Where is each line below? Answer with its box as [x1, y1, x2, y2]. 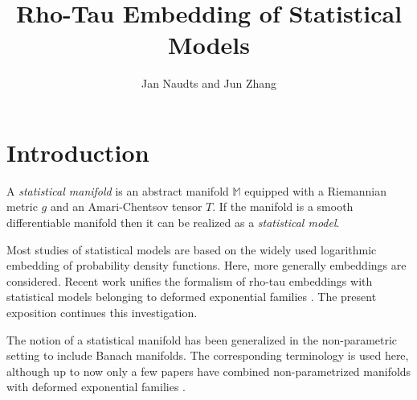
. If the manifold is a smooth [212, 198, 354, 215]
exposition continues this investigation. [6, 304, 198, 320]
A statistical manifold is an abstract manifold [6, 182, 229, 199]
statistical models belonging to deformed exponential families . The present [6, 288, 377, 305]
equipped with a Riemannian [244, 182, 387, 199]
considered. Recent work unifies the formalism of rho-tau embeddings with [6, 272, 373, 289]
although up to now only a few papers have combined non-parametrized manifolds [6, 362, 411, 379]
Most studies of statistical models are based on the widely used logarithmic [6, 241, 377, 258]
